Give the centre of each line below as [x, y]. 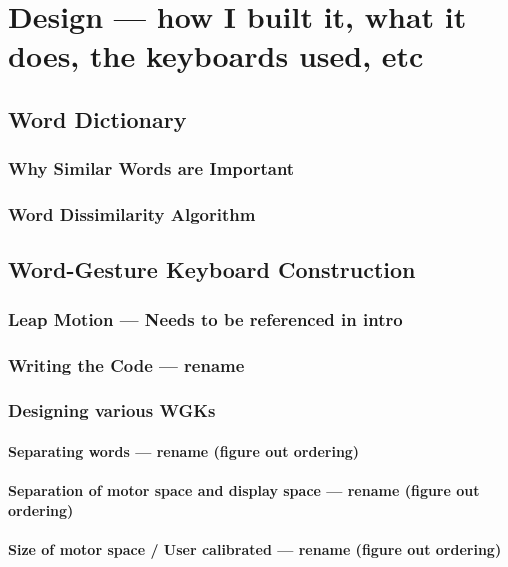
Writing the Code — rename [126, 364]
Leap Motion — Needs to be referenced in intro [205, 318]
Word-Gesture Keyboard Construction [212, 269]
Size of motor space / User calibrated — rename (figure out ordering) [255, 548]
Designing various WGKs [112, 410]
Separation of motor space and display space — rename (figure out [244, 490]
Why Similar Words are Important [151, 168]
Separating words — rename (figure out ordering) [184, 450]
